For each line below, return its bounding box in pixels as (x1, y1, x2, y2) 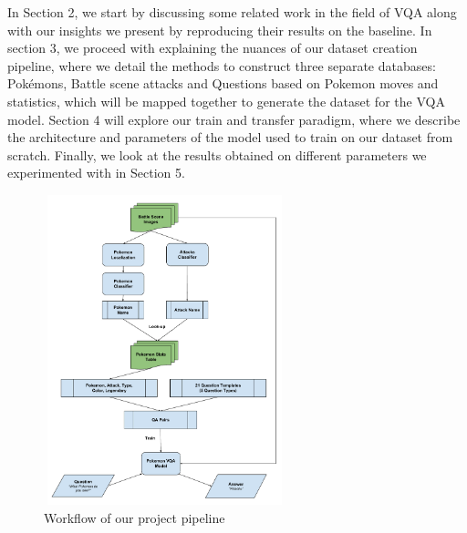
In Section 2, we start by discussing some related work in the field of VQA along (7, 3, 457, 21)
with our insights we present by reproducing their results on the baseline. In (7, 20, 432, 39)
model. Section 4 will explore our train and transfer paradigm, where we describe (7, 109, 461, 128)
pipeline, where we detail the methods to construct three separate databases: (7, 56, 436, 75)
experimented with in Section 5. (7, 163, 185, 182)
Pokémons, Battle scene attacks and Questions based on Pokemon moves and (7, 74, 439, 93)
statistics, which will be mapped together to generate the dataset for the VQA (7, 91, 445, 110)
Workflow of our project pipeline (44, 507, 225, 527)
